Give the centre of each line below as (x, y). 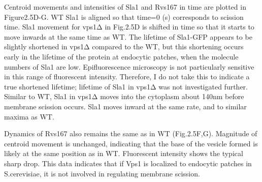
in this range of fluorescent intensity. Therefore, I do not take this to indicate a (127, 77)
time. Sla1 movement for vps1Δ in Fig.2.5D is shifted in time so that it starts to (129, 27)
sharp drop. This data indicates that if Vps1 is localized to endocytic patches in (128, 163)
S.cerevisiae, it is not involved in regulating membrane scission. (102, 173)
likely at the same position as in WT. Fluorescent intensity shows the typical (124, 153)
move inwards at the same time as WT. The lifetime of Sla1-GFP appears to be (128, 36)
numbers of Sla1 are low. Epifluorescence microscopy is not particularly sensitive (129, 66)
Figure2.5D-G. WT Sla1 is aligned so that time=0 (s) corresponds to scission (124, 17)
